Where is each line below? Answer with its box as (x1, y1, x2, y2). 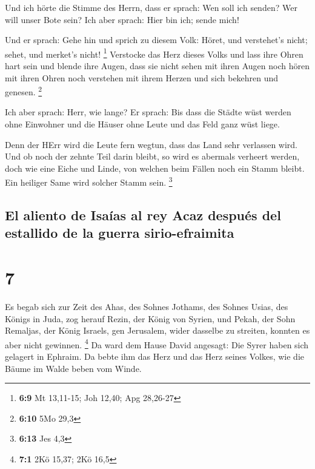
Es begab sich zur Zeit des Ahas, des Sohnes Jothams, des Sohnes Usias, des (5, 300, 288, 312)
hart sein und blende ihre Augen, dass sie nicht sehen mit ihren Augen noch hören (5, 59, 310, 72)
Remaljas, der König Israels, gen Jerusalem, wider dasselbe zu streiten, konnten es (5, 324, 310, 337)
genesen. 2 (5, 84, 42, 98)
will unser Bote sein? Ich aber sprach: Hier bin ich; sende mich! (5, 13, 239, 25)
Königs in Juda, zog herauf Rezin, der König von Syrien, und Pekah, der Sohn (5, 312, 296, 325)
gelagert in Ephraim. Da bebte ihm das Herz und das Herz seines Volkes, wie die (5, 350, 305, 363)
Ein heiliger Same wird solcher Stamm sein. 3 (5, 174, 173, 189)
